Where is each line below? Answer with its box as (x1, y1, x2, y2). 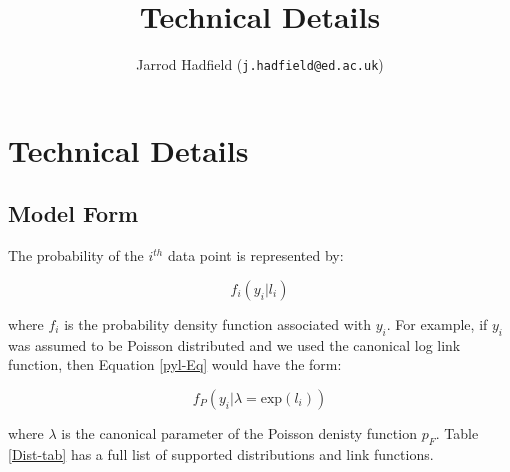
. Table (435, 422, 479, 443)
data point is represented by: (167, 245, 344, 266)
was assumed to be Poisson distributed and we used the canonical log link (8, 334, 461, 355)
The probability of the (8, 245, 144, 266)
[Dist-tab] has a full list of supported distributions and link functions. (8, 443, 434, 464)
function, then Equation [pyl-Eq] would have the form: (8, 354, 342, 375)
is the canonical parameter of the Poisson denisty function (61, 422, 417, 443)
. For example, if (386, 313, 488, 334)
